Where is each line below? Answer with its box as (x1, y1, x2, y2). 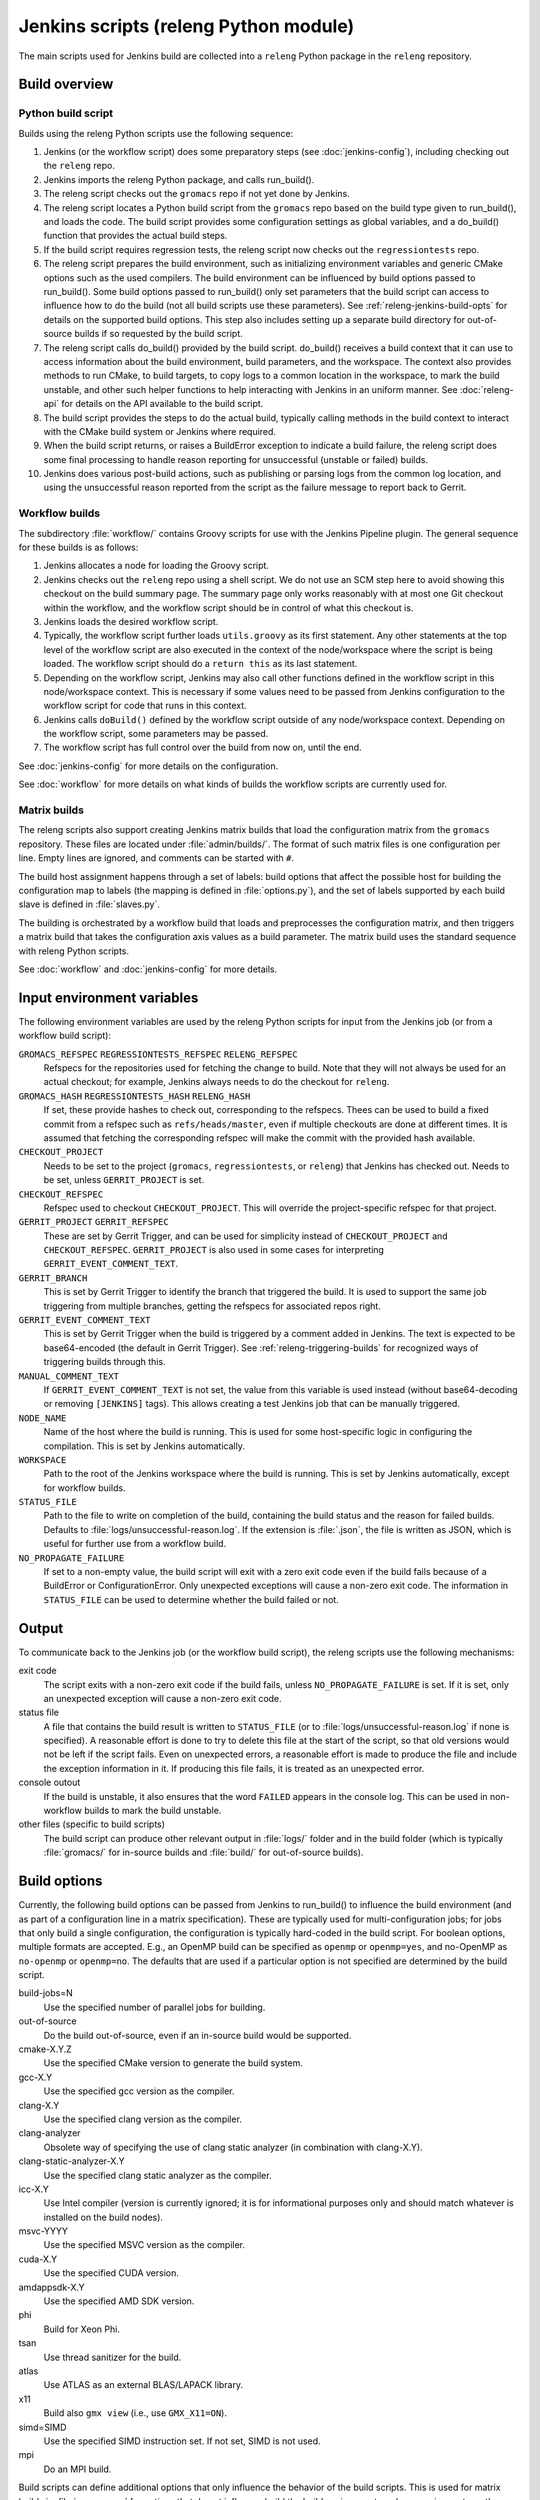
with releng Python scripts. (18, 945, 130, 957)
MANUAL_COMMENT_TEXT (18, 1370, 120, 1382)
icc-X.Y (18, 2183, 49, 2195)
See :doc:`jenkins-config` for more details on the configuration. (18, 760, 279, 772)
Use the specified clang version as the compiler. (43, 2113, 242, 2125)
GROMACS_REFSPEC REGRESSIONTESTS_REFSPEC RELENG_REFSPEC (18, 1048, 299, 1060)
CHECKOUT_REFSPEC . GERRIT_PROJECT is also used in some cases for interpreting (43, 1244, 385, 1256)
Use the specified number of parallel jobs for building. (43, 2001, 266, 2013)
